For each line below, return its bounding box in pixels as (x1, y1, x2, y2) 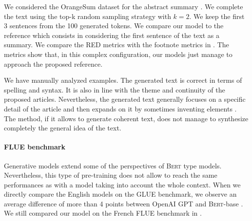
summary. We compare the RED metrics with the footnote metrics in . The (4, 39, 229, 50)
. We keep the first (189, 11, 245, 21)
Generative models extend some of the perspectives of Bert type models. (4, 160, 222, 170)
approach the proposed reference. (4, 58, 103, 69)
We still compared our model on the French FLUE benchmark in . (4, 208, 202, 218)
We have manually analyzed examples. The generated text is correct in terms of (4, 75, 242, 85)
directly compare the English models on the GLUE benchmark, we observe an (4, 189, 237, 199)
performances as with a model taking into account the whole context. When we (4, 179, 241, 189)
